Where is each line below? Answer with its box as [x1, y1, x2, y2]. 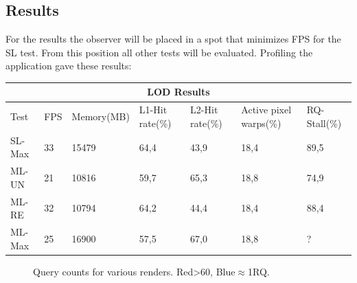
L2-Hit [190, 102, 218, 117]
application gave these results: [5, 58, 132, 73]
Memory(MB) [71, 109, 130, 124]
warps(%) [241, 115, 281, 130]
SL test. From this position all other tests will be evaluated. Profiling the [5, 45, 313, 59]
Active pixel [241, 102, 292, 117]
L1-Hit [139, 102, 168, 117]
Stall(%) [306, 115, 342, 130]
